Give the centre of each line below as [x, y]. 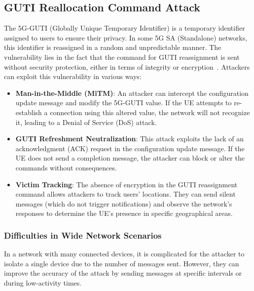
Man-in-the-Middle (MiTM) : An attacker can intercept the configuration [132, 93]
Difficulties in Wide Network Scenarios [83, 235]
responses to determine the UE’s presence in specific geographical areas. [124, 213]
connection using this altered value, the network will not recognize [150, 112]
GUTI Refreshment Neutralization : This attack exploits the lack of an [130, 139]
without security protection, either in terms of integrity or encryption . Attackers [127, 66]
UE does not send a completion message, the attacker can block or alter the [130, 158]
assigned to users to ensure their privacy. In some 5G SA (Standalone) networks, [126, 37]
